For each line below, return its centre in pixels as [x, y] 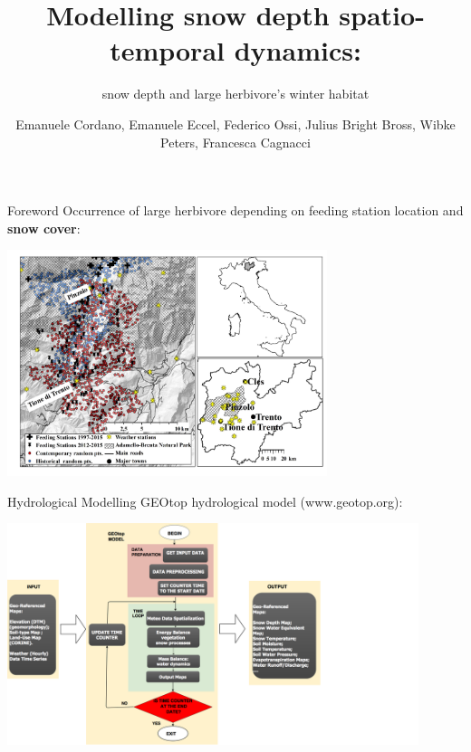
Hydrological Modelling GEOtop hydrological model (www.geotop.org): [205, 501]
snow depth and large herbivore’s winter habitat [235, 94]
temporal [167, 50]
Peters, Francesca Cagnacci [235, 142]
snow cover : [44, 228]
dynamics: [298, 50]
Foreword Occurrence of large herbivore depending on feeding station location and [235, 210]
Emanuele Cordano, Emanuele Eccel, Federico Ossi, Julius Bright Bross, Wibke [235, 124]
